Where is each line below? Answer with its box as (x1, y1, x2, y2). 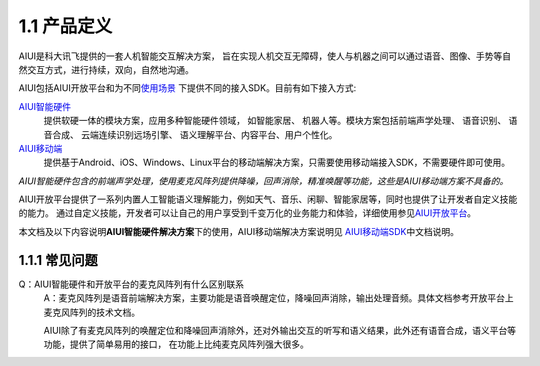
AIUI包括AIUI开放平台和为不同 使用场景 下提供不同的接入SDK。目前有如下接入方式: (18, 82, 357, 94)
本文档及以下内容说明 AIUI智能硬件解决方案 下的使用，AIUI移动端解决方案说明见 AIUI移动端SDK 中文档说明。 (18, 225, 460, 237)
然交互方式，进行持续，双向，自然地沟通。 (18, 63, 194, 75)
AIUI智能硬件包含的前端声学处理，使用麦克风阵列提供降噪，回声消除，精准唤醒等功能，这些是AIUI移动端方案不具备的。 (18, 175, 509, 187)
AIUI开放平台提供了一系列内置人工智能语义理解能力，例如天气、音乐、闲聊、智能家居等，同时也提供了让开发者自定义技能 (18, 193, 518, 205)
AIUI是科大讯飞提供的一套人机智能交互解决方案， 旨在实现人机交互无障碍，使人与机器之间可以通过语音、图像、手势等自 (18, 50, 512, 62)
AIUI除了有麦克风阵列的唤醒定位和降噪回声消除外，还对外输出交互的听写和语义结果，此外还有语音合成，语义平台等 (43, 324, 517, 336)
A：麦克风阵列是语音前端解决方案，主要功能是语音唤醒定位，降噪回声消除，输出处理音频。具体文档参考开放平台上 (43, 292, 514, 304)
